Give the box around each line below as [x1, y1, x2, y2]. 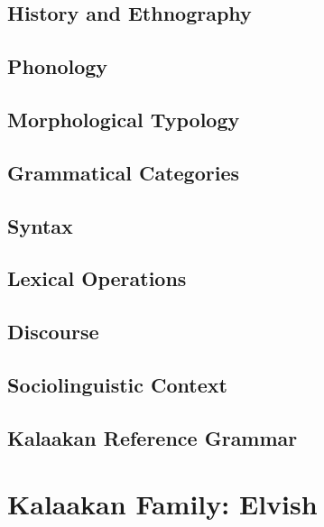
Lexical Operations [7, 264, 187, 292]
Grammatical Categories [7, 158, 239, 186]
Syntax [7, 211, 73, 239]
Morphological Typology [7, 105, 240, 133]
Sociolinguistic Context [7, 370, 227, 398]
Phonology [7, 52, 108, 80]
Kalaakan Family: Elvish [7, 485, 318, 522]
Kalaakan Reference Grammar [7, 423, 298, 451]
